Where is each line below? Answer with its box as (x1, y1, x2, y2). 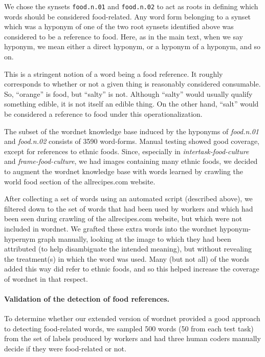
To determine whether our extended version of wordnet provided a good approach (4, 313, 260, 324)
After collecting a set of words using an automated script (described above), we (4, 193, 253, 204)
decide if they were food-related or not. (4, 343, 126, 354)
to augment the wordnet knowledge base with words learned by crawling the (4, 165, 243, 176)
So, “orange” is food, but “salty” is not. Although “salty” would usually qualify (4, 88, 253, 99)
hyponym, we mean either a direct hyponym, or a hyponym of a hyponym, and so (4, 41, 261, 52)
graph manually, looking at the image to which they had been (37, 233, 231, 244)
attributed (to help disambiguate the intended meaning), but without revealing (4, 243, 252, 254)
